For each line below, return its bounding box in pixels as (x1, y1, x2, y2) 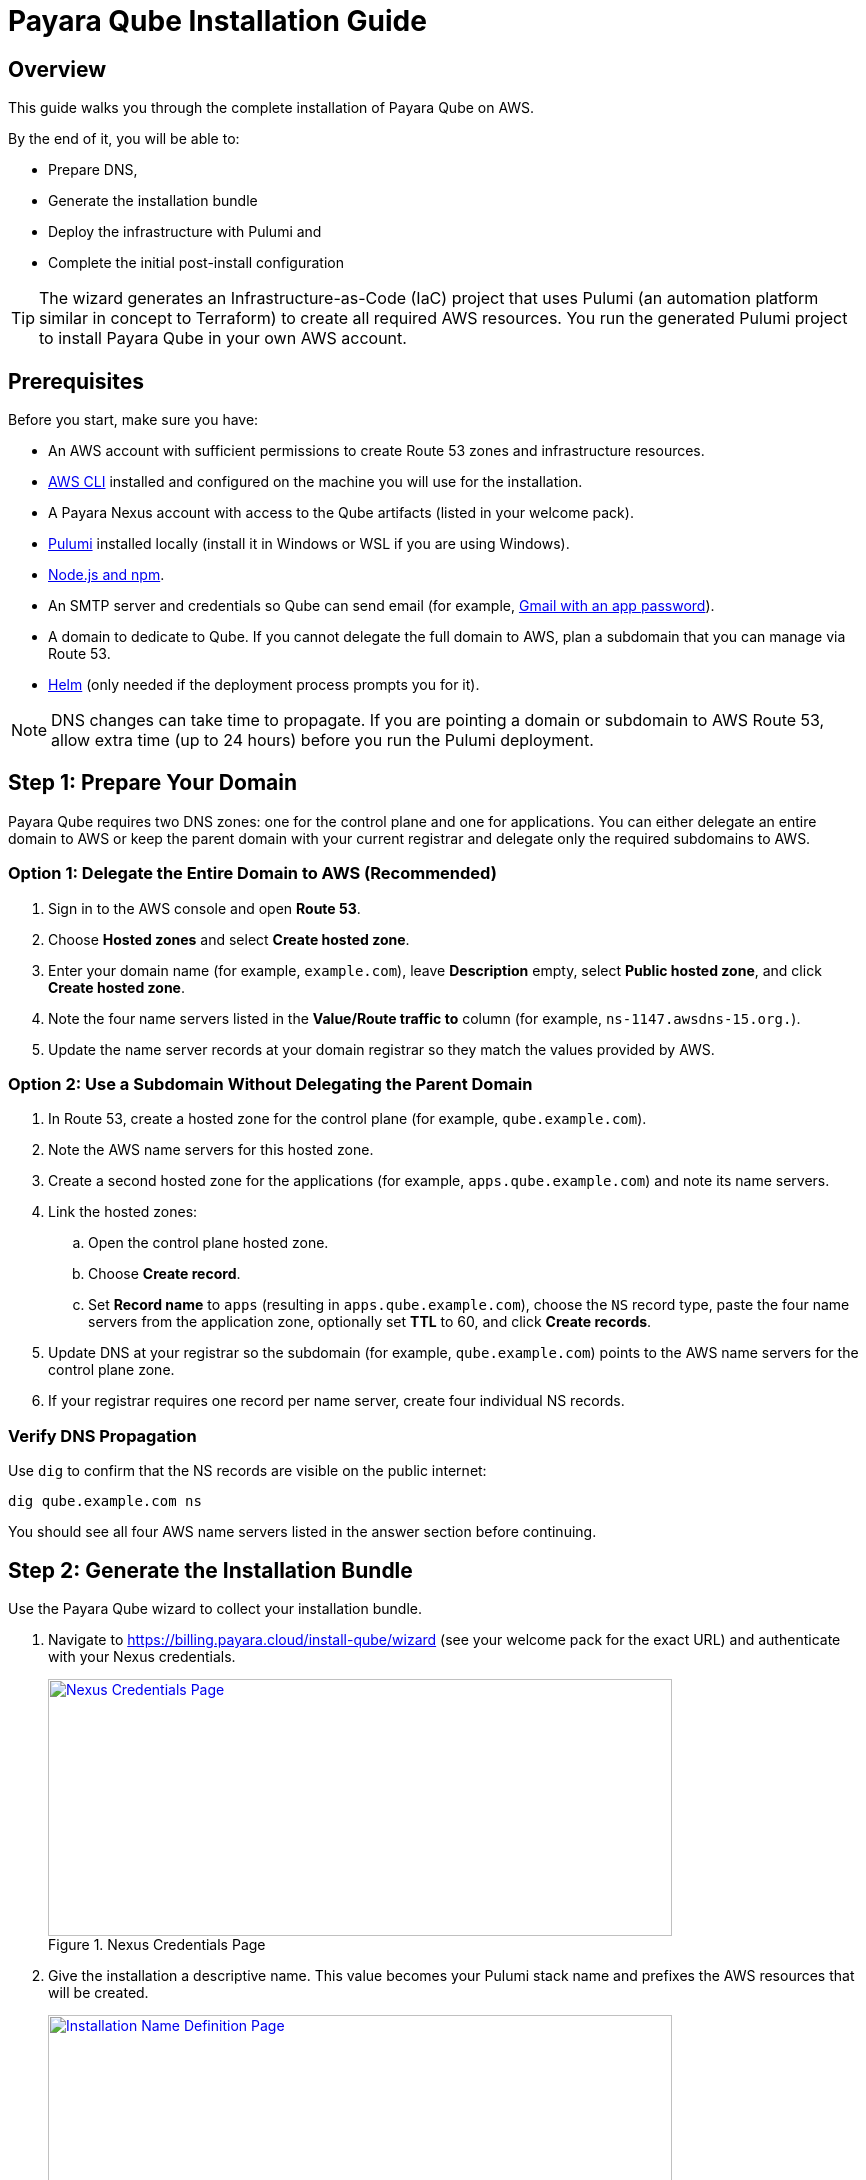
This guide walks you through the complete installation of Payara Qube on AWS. (8, 99, 535, 117)
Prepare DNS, (48, 161, 138, 179)
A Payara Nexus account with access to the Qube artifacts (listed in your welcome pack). (48, 504, 634, 522)
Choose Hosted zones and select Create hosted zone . (48, 930, 410, 948)
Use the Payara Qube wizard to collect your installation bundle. (8, 1599, 422, 1617)
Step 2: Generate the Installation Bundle (8, 1557, 413, 1583)
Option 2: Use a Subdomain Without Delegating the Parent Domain (8, 1073, 533, 1094)
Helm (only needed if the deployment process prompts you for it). (48, 676, 480, 694)
